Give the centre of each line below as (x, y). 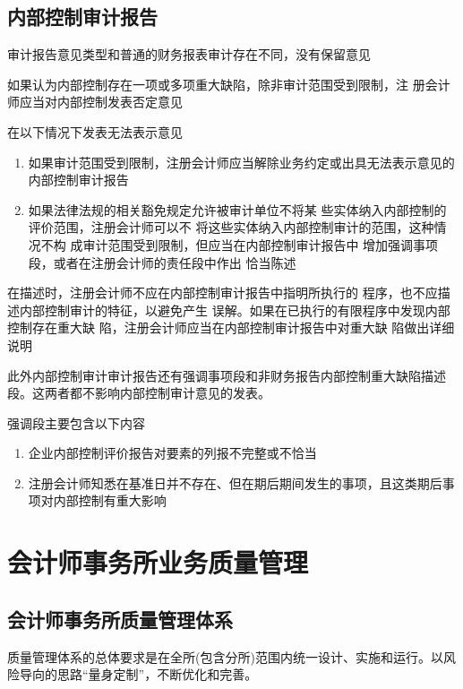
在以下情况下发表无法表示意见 (95, 131)
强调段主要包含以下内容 (76, 422)
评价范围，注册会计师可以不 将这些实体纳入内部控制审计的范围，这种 (231, 227)
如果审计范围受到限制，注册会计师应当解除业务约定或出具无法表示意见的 (241, 162)
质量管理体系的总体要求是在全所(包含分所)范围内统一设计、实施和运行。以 (225, 656)
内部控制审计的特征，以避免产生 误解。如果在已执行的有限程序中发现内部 (235, 310)
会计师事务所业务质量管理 (158, 562)
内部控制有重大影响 (110, 500)
